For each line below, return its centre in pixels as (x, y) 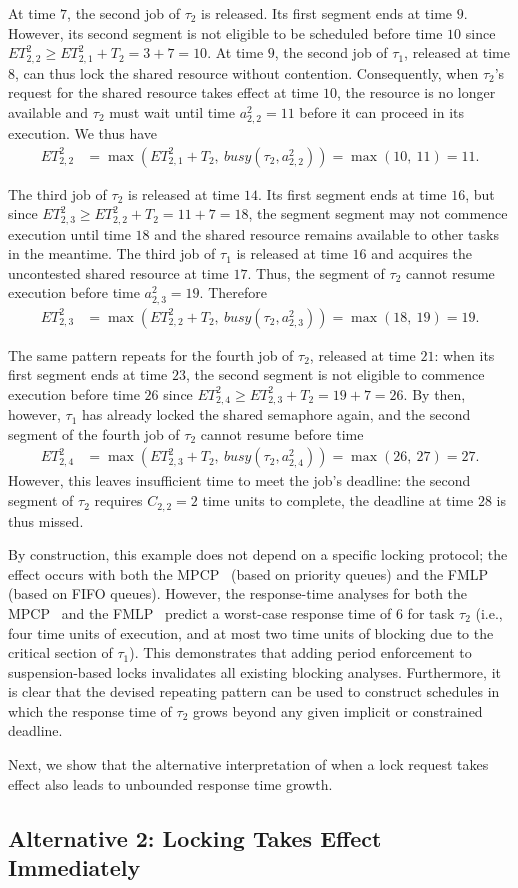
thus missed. (46, 520)
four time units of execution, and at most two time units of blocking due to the (251, 632)
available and (48, 111)
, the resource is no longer (416, 92)
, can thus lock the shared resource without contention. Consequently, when (247, 72)
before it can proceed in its (381, 111)
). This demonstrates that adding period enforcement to (300, 652)
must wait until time (172, 111)
